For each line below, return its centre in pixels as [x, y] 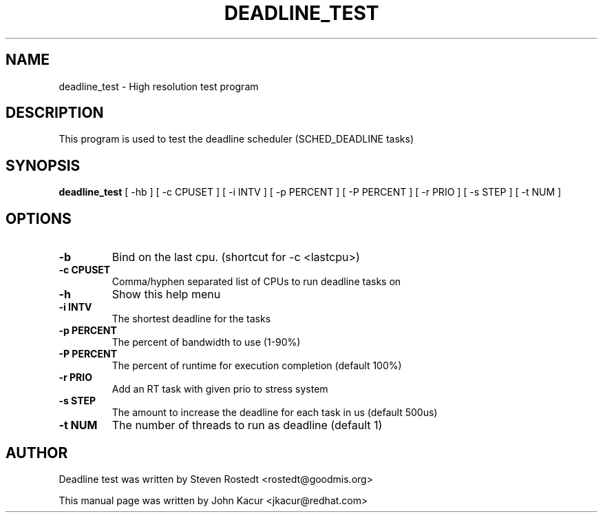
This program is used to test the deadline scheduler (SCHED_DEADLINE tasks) [236, 139]
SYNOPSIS [43, 165]
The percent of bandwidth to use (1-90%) [206, 342]
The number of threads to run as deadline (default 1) [247, 425]
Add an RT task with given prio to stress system [220, 389]
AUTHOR [37, 453]
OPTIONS [39, 218]
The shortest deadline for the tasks [191, 319]
